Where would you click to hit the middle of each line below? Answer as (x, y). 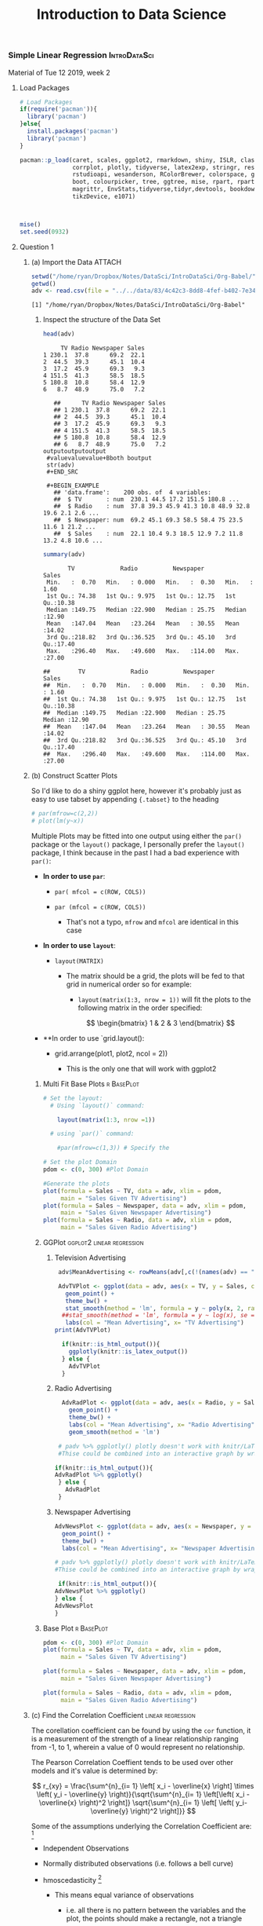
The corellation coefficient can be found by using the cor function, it (141, 1730)
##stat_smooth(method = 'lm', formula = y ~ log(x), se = (158, 1316)
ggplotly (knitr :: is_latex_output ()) (128, 1351)
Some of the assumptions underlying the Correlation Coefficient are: (141, 1826)
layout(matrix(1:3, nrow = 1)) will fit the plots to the (164, 999)
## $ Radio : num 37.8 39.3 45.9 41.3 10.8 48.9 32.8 (152, 507)
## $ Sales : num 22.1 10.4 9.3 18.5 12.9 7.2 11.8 (148, 534)
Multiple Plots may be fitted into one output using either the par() (137, 836)
